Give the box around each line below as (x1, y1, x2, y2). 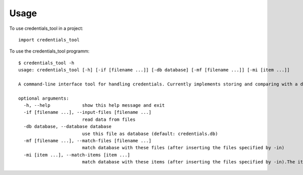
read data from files (82, 116, 136, 122)
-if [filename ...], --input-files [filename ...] (23, 109, 151, 115)
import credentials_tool (18, 37, 80, 42)
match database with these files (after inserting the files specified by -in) (82, 145, 285, 151)
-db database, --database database (23, 124, 112, 129)
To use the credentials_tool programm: (9, 48, 90, 54)
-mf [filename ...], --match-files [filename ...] (23, 138, 151, 144)
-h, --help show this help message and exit (23, 103, 165, 108)
